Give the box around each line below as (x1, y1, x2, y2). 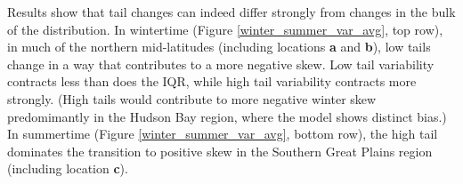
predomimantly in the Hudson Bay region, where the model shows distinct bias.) (7, 107, 447, 125)
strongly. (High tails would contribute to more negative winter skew (7, 89, 377, 108)
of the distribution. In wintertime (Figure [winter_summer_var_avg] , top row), (7, 20, 443, 38)
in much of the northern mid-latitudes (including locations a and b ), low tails (7, 37, 431, 56)
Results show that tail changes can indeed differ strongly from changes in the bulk (7, 3, 456, 20)
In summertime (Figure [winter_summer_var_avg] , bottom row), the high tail (7, 124, 438, 143)
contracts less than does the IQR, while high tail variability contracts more (7, 72, 417, 91)
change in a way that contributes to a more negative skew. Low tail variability (7, 54, 435, 73)
